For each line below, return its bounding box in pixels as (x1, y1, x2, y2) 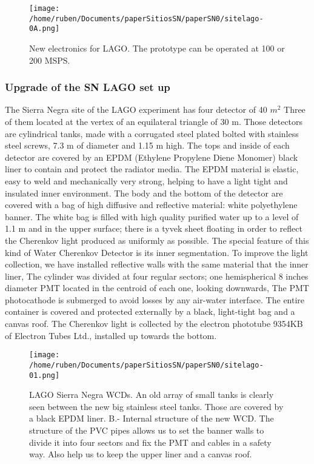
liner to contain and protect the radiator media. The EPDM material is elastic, (5, 163, 299, 175)
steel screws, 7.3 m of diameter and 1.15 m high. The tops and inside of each (5, 139, 290, 152)
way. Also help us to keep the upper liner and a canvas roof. (29, 448, 252, 460)
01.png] (29, 371, 60, 380)
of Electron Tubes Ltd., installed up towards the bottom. (5, 329, 217, 341)
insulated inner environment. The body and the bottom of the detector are (5, 186, 283, 199)
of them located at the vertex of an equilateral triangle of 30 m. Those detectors (5, 115, 303, 127)
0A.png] (29, 24, 60, 33)
